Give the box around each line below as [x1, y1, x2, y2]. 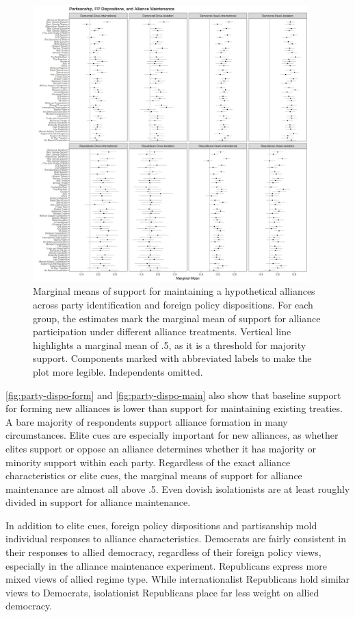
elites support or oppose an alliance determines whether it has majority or [5, 441, 317, 455]
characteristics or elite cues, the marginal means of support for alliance [5, 468, 302, 483]
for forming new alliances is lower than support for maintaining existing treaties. [5, 401, 343, 415]
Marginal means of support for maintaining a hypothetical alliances [33, 284, 315, 298]
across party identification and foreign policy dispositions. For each [33, 297, 313, 311]
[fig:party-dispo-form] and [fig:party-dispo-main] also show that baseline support [5, 387, 341, 402]
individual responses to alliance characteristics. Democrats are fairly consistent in [5, 531, 347, 546]
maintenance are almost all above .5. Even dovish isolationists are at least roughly [5, 481, 350, 496]
